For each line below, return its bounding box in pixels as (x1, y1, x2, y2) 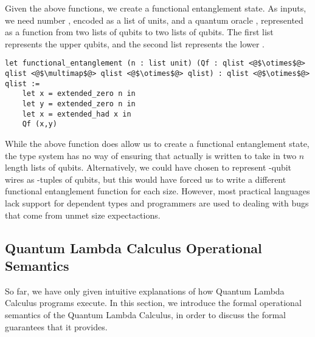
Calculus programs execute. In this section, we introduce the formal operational (5, 296, 302, 309)
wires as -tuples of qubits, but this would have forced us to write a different (5, 172, 286, 185)
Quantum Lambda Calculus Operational (5, 238, 262, 257)
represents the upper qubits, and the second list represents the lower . (5, 37, 265, 50)
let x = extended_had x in (22, 109, 131, 118)
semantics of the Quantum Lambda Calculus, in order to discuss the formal (5, 308, 286, 321)
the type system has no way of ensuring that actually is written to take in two (5, 149, 297, 162)
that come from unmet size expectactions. (5, 208, 161, 221)
